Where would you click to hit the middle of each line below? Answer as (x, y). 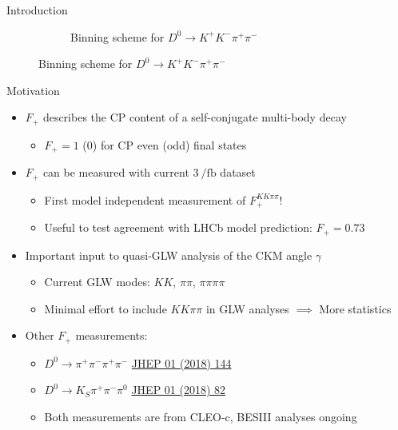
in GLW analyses (247, 308)
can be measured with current (116, 172)
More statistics (355, 308)
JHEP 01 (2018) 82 (179, 390)
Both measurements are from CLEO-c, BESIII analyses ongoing (201, 417)
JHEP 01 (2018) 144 (181, 362)
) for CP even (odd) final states (169, 144)
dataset (238, 172)
